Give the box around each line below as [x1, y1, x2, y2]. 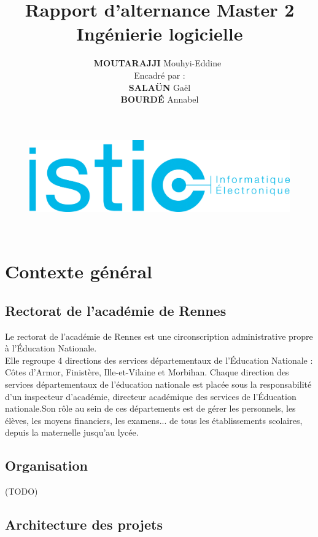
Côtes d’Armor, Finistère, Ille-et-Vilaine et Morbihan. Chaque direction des [5, 366, 289, 378]
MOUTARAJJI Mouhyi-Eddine [93, 57, 222, 69]
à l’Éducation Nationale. [5, 342, 97, 355]
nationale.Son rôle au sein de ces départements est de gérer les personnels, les [5, 402, 296, 415]
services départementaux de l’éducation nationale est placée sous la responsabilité [5, 378, 312, 390]
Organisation [5, 456, 88, 475]
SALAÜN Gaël [128, 80, 191, 93]
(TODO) [5, 485, 38, 498]
